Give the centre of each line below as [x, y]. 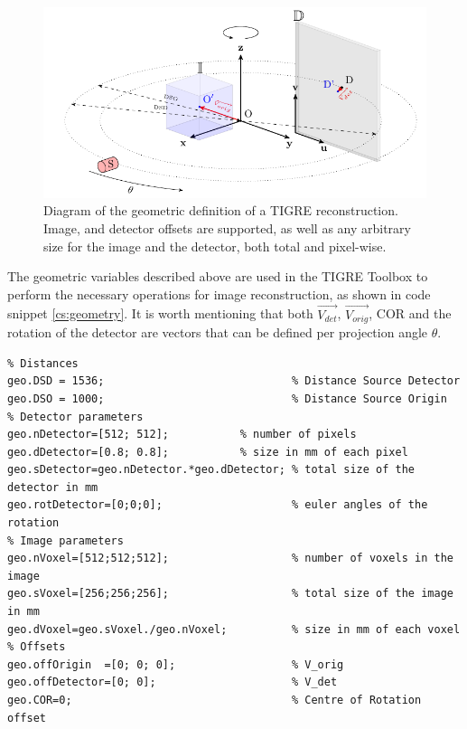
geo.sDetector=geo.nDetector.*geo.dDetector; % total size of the [211, 470]
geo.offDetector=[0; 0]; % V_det [173, 682]
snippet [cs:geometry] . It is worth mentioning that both [160, 313]
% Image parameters [65, 540]
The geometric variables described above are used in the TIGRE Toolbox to [218, 276]
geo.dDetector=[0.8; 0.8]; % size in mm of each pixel [208, 452]
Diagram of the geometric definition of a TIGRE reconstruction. [221, 210]
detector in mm [53, 487]
